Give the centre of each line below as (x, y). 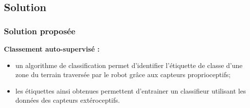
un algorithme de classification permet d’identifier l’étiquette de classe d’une (129, 65)
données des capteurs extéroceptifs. (68, 100)
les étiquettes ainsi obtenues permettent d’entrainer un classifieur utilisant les (131, 90)
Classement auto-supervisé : (52, 49)
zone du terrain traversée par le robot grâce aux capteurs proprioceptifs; (123, 74)
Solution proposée (40, 31)
